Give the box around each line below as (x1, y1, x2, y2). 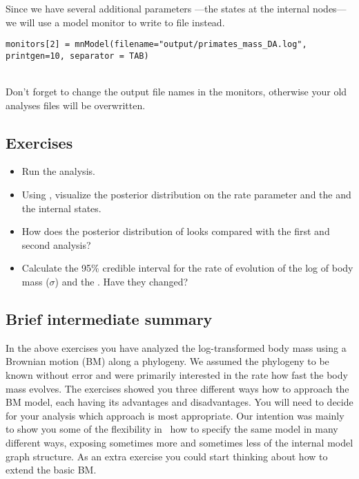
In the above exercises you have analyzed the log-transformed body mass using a (6, 340, 347, 355)
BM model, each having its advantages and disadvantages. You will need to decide (6, 395, 353, 409)
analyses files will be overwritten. (6, 97, 146, 112)
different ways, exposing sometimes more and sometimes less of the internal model (6, 435, 353, 449)
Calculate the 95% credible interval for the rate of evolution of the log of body (21, 261, 353, 275)
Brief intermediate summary (6, 308, 213, 330)
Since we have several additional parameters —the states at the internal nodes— (6, 1, 347, 15)
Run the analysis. (21, 164, 95, 178)
